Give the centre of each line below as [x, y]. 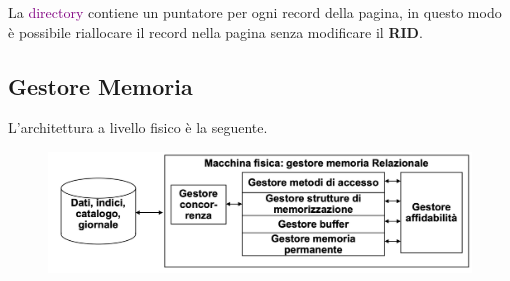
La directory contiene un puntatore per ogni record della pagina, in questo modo [255, 12]
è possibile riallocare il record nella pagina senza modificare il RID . [215, 31]
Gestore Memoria [100, 85]
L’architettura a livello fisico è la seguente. [138, 127]
